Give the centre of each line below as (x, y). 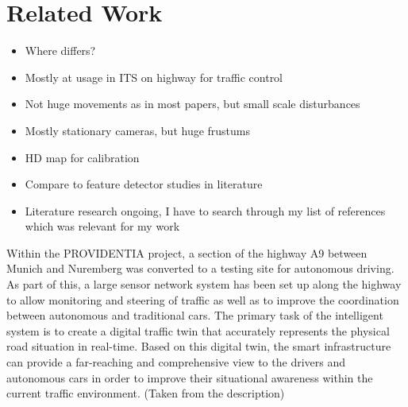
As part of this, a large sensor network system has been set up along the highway (204, 284)
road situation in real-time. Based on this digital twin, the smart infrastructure (199, 346)
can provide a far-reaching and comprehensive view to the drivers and (176, 362)
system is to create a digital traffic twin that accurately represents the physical (198, 330)
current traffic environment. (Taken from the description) (146, 393)
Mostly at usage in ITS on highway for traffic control (154, 77)
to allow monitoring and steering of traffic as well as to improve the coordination (203, 299)
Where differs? (60, 50)
